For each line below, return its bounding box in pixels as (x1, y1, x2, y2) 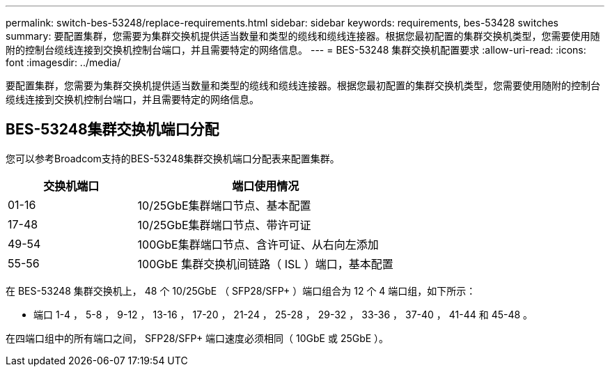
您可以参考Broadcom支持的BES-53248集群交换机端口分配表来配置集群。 (6, 152, 340, 164)
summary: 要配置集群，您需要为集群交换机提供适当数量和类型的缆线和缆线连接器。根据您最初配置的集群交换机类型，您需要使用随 (6, 30, 600, 42)
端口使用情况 (232, 178, 299, 193)
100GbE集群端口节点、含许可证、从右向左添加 (137, 237, 379, 251)
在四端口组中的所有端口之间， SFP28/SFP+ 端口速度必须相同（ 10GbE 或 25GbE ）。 (6, 332, 389, 344)
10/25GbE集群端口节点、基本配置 (137, 198, 311, 212)
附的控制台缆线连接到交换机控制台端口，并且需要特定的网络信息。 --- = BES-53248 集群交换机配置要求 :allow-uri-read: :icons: (6, 44, 586, 56)
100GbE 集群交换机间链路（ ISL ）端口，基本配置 (137, 256, 393, 271)
